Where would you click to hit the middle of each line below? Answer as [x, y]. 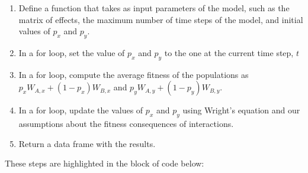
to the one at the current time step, [229, 52]
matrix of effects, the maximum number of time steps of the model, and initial [161, 19]
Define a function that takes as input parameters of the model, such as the [154, 8]
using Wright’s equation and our [241, 110]
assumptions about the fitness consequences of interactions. [126, 124]
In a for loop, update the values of [81, 110]
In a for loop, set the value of [72, 52]
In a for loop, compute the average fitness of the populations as [134, 74]
